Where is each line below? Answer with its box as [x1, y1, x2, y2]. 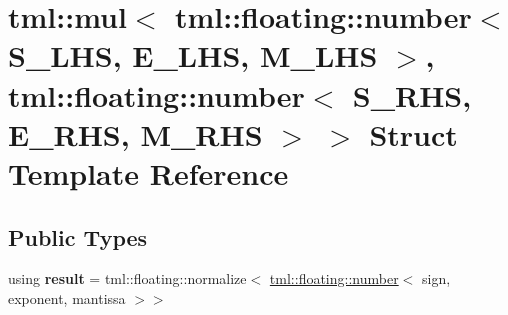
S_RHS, [352, 74, 472, 115]
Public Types [8, 221, 148, 252]
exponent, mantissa [8, 287, 126, 308]
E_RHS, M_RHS [8, 113, 263, 154]
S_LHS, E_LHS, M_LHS [8, 35, 378, 76]
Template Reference [8, 152, 289, 193]
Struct [369, 113, 458, 154]
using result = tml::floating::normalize [8, 268, 247, 289]
